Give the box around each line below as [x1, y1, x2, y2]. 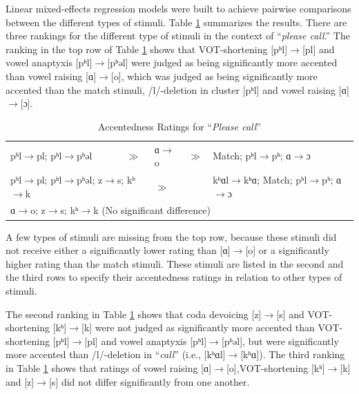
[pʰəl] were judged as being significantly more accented [107, 55, 338, 70]
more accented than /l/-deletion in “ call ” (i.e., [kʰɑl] [6, 347, 226, 362]
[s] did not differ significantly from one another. [48, 374, 250, 388]
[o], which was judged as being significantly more [110, 68, 318, 83]
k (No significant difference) [93, 203, 211, 217]
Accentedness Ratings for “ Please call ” [98, 119, 261, 133]
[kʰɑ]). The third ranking [240, 347, 345, 362]
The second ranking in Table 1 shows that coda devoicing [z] [6, 306, 262, 321]
